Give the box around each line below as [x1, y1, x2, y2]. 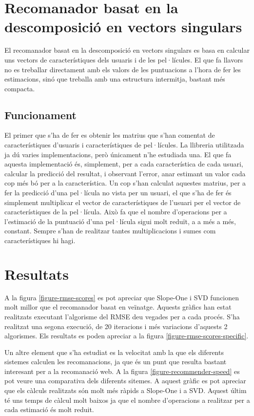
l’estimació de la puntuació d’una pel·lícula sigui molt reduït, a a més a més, [4, 216, 236, 226]
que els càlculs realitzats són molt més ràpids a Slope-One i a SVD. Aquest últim [4, 385, 247, 395]
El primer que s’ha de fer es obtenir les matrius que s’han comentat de [4, 130, 215, 140]
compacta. [4, 83, 35, 93]
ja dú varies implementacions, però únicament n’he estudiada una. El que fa [4, 149, 232, 159]
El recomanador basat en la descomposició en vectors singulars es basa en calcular [4, 45, 250, 55]
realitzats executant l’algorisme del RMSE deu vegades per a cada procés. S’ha [4, 311, 240, 321]
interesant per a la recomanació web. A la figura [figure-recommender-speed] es [4, 366, 240, 376]
